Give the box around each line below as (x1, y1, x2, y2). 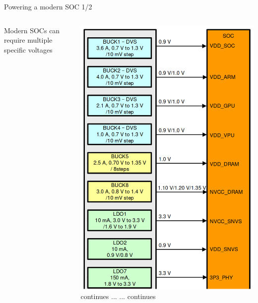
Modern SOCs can (4, 25, 60, 35)
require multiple (4, 35, 53, 45)
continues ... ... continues (80, 291, 156, 301)
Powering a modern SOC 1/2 (4, 1, 92, 11)
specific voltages (4, 44, 53, 55)
